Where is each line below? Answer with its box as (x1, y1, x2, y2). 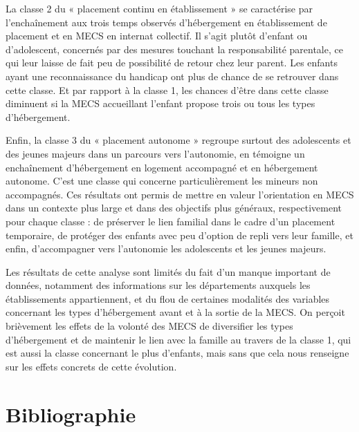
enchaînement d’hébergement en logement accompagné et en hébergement (6, 160, 318, 174)
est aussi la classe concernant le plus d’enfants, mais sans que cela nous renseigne (6, 346, 349, 360)
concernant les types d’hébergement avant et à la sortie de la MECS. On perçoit (6, 305, 345, 319)
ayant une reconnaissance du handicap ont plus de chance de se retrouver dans (6, 68, 339, 83)
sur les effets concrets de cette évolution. (6, 359, 177, 373)
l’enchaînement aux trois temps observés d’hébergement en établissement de (6, 15, 327, 29)
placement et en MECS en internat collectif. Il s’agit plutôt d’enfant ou (6, 28, 308, 43)
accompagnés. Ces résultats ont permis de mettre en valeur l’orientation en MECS (6, 187, 354, 201)
